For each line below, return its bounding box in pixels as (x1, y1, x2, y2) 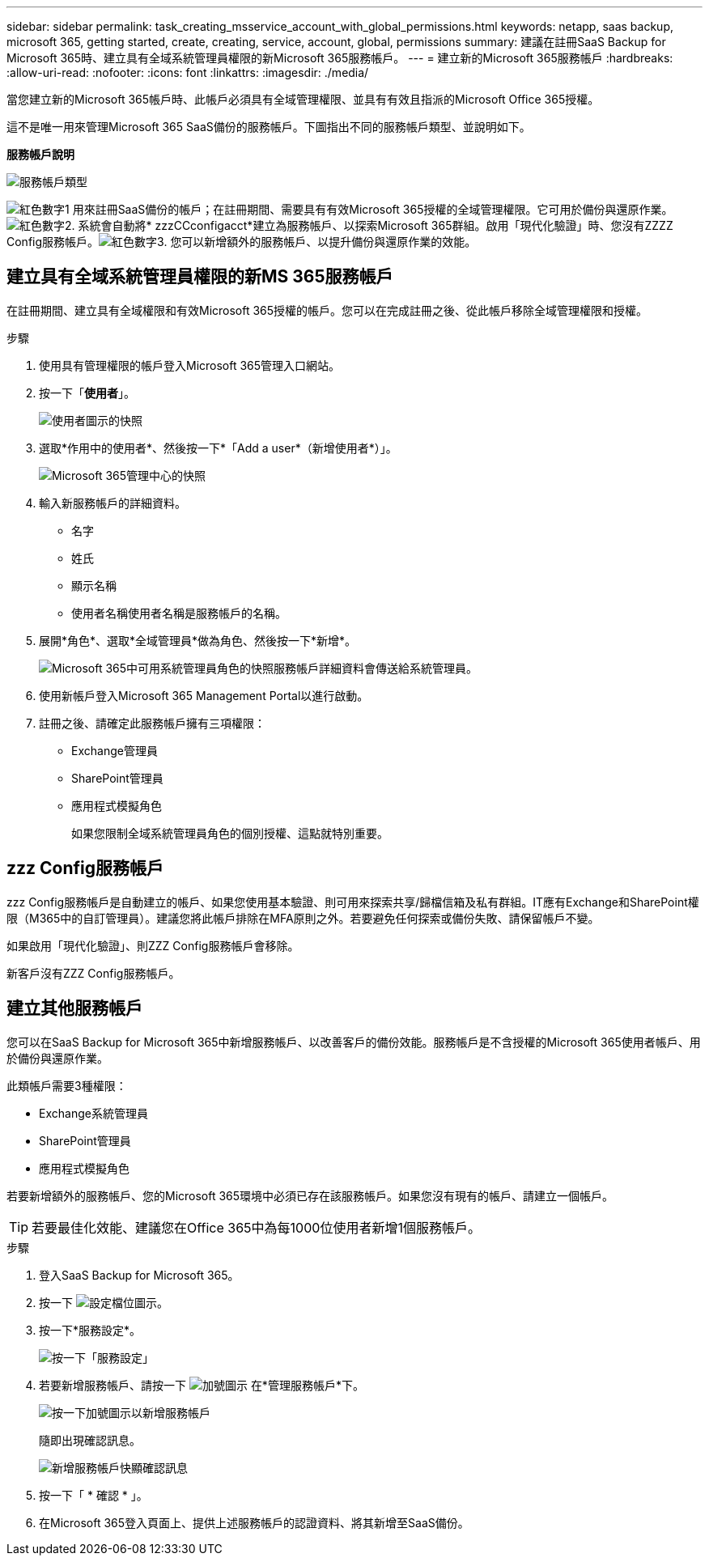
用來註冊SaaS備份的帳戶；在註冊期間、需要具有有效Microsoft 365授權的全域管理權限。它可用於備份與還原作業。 (72, 202, 673, 216)
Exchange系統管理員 (39, 1106, 148, 1120)
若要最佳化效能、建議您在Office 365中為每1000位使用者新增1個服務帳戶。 (32, 1219, 481, 1236)
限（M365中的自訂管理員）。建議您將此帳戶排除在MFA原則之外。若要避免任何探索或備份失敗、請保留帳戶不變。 (6, 910, 600, 925)
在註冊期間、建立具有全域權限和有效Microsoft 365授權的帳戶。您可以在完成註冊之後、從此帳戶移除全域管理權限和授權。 (6, 303, 648, 317)
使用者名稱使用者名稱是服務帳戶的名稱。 (71, 605, 287, 620)
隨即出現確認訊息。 (39, 1433, 141, 1447)
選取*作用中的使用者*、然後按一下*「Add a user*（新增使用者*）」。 (39, 440, 397, 455)
